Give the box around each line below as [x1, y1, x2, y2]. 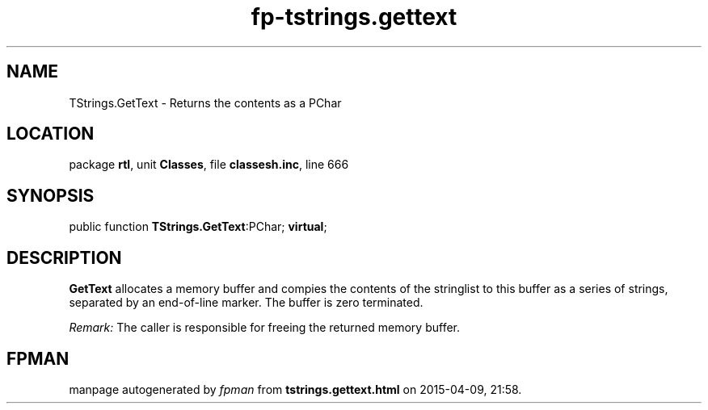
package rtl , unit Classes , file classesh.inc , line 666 [69, 157, 349, 172]
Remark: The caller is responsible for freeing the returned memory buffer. [69, 320, 461, 335]
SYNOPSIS [6, 185, 95, 206]
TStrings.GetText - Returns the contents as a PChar [69, 95, 342, 110]
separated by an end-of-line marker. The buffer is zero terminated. [69, 295, 424, 310]
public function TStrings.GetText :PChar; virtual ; [69, 220, 327, 234]
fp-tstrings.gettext [251, 3, 457, 31]
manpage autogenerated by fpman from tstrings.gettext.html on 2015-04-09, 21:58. [69, 382, 522, 396]
